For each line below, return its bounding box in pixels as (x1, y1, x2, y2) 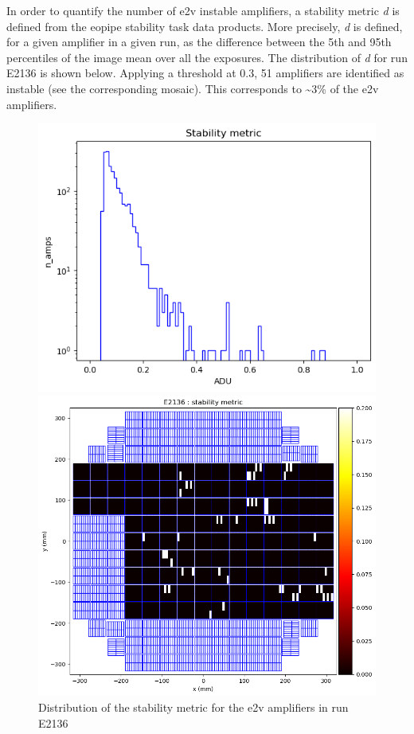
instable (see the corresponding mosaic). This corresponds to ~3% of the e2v (6, 80, 379, 96)
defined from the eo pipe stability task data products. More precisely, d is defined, (6, 18, 403, 34)
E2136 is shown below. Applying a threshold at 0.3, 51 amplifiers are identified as (6, 64, 404, 81)
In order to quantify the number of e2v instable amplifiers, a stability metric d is (6, 2, 400, 18)
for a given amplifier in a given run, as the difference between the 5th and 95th (6, 33, 392, 50)
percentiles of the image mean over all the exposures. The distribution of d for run (6, 49, 408, 65)
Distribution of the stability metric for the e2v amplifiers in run (38, 699, 349, 716)
